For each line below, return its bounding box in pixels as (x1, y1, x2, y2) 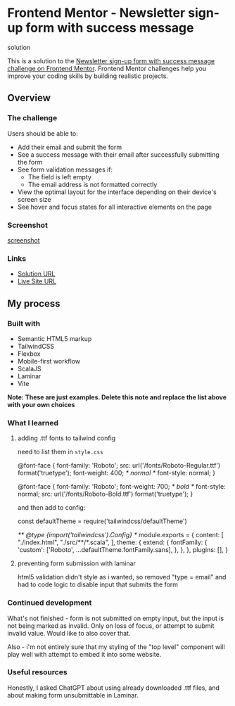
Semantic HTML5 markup (17, 334, 92, 342)
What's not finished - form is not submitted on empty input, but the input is (7, 614, 224, 622)
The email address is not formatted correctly (27, 180, 158, 188)
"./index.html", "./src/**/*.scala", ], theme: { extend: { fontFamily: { (17, 538, 208, 546)
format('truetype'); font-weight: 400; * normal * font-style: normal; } (17, 469, 216, 477)
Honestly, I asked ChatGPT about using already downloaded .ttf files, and (7, 683, 220, 692)
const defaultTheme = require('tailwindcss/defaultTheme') (17, 517, 188, 525)
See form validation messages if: (17, 165, 113, 174)
